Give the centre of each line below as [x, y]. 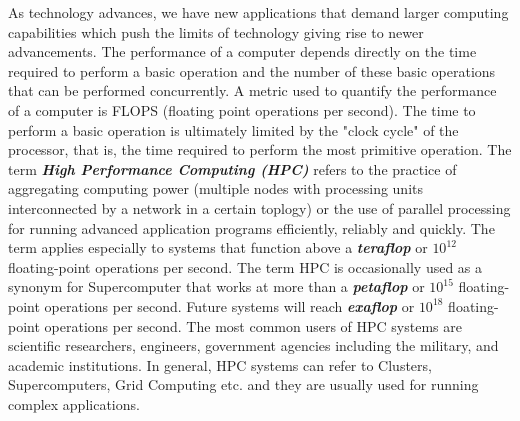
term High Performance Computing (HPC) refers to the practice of [232, 168]
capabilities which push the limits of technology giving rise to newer [216, 31]
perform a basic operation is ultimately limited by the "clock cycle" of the [233, 129]
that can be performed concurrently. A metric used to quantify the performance [252, 90]
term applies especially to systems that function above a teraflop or [218, 247]
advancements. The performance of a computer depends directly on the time [242, 51]
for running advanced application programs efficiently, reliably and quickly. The [251, 227]
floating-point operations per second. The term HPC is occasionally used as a [245, 266]
